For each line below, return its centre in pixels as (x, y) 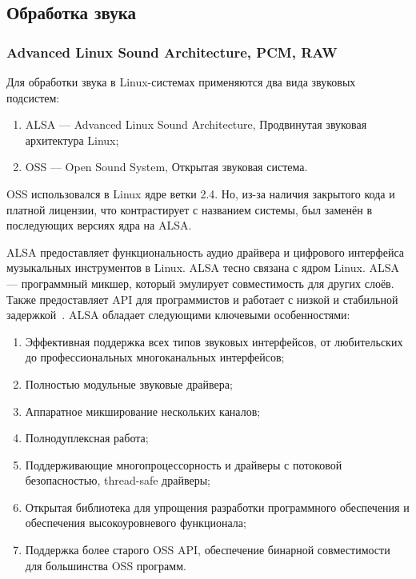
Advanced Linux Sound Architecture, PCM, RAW (172, 52)
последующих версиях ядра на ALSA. (99, 225)
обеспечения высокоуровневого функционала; (136, 523)
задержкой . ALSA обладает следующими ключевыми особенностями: (178, 315)
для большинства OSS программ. (106, 565)
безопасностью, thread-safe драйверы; (118, 480)
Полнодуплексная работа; (87, 438)
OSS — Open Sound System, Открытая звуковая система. (166, 167)
